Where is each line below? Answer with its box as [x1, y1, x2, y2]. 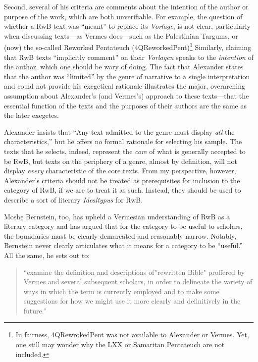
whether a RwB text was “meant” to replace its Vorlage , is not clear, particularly [4, 21, 251, 31]
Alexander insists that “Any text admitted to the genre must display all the [4, 126, 235, 137]
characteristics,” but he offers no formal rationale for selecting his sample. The [4, 136, 242, 147]
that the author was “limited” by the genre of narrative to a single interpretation [4, 71, 250, 81]
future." [23, 305, 47, 315]
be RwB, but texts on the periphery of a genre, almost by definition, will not [4, 155, 237, 166]
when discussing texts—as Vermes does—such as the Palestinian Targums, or [4, 30, 238, 41]
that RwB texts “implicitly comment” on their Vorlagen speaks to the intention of [4, 52, 254, 62]
